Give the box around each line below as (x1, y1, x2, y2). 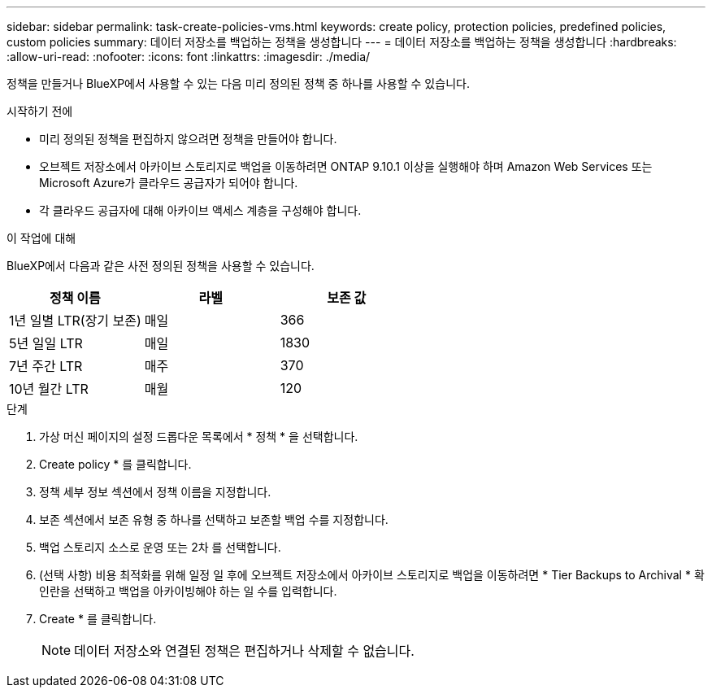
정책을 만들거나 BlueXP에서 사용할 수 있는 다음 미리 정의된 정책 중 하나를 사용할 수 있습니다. (7, 76, 470, 90)
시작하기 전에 (7, 104, 73, 118)
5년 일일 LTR (9, 335, 83, 351)
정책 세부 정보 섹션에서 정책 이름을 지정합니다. (39, 485, 271, 499)
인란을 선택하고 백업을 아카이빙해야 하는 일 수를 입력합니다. (39, 584, 337, 598)
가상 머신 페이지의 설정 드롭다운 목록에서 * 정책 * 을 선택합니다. (39, 430, 358, 443)
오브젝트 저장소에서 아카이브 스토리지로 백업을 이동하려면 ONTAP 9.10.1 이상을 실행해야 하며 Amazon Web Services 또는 (39, 159, 653, 173)
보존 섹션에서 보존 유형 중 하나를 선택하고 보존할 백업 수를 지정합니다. (39, 513, 389, 526)
